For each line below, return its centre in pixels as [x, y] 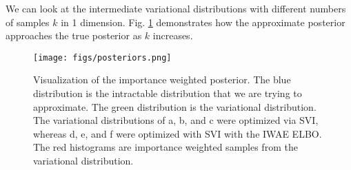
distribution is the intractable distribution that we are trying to [168, 93]
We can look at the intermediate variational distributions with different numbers [176, 8]
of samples [28, 22]
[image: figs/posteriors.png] [102, 57]
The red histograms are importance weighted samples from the [166, 147]
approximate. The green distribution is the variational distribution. [175, 106]
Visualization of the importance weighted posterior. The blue [162, 79]
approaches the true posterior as [74, 35]
